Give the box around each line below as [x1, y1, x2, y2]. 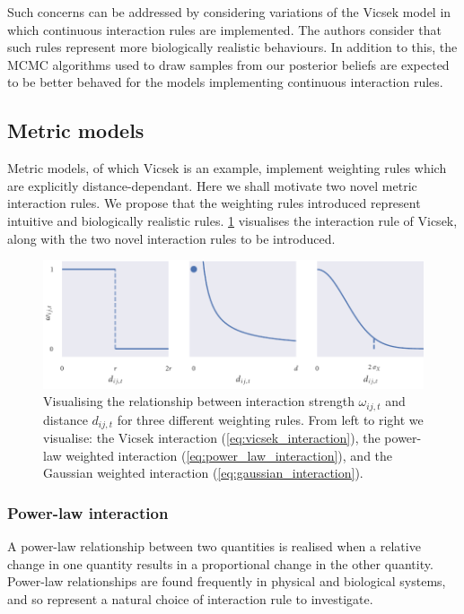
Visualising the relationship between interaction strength [43, 392, 355, 411]
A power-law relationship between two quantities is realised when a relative [7, 537, 421, 556]
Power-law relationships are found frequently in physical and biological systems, [7, 572, 446, 591]
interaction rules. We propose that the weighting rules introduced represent [7, 194, 421, 212]
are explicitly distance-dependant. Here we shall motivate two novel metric [7, 176, 417, 195]
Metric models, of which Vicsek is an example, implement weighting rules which [7, 159, 447, 177]
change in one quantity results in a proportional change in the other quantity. [7, 554, 433, 573]
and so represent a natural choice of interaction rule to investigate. [7, 589, 373, 608]
